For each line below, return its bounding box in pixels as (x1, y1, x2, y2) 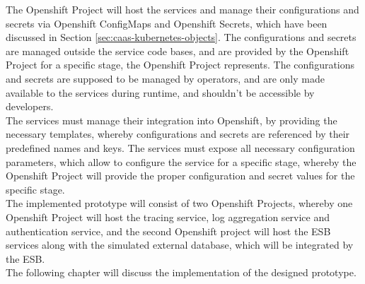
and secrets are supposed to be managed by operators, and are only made (6, 71, 325, 85)
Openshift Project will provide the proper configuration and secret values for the (6, 168, 355, 183)
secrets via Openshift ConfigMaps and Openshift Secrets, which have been (6, 16, 328, 30)
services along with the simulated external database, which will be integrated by (6, 237, 354, 252)
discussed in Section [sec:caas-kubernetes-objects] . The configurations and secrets (6, 30, 357, 45)
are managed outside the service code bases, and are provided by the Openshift (6, 43, 349, 58)
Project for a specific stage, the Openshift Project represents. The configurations (6, 57, 355, 72)
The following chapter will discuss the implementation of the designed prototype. (6, 265, 357, 280)
